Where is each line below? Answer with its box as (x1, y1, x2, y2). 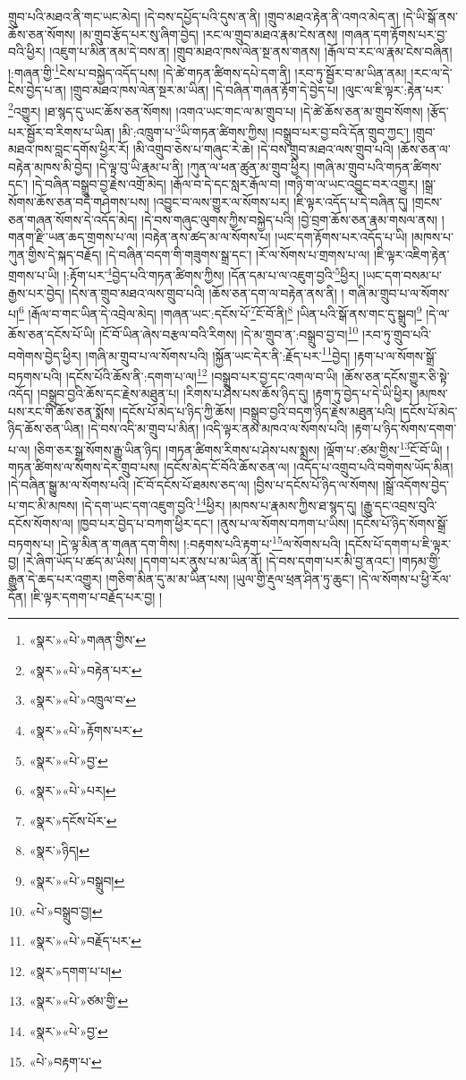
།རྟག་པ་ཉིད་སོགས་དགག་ (352, 419, 457, 438)
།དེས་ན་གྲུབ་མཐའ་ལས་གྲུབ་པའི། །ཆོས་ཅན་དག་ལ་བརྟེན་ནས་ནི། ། (68, 283, 344, 302)
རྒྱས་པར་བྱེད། (8, 283, 65, 302)
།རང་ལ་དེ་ (411, 63, 453, 81)
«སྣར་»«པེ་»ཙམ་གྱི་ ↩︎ (29, 991, 129, 1010)
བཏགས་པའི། (8, 366, 63, 385)
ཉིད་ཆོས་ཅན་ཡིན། (8, 419, 84, 438)
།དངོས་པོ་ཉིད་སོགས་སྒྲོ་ (352, 513, 449, 532)
